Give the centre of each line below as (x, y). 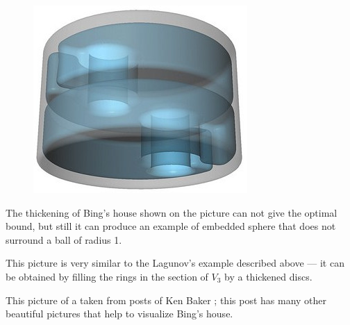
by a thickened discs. (268, 276)
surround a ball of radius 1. (64, 239)
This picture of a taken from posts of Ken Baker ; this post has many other (166, 300)
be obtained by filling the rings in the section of (107, 276)
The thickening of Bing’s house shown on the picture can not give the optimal (172, 212)
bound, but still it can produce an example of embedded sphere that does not (171, 226)
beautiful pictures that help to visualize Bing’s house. (119, 314)
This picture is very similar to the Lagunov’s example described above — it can (175, 263)
